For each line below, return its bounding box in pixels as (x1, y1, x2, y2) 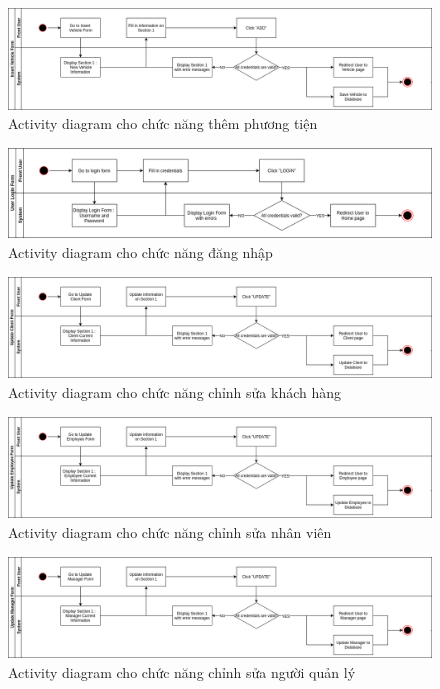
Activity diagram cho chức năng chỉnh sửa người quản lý (8, 662, 356, 683)
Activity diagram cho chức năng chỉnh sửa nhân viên (8, 522, 332, 542)
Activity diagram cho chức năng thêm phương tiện (8, 113, 318, 134)
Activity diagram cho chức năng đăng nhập (8, 241, 273, 262)
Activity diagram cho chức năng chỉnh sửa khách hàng (8, 381, 342, 402)
